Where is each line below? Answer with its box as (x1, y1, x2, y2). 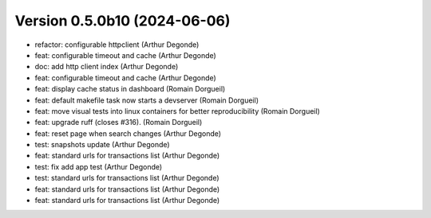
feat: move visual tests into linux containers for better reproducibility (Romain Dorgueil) (34, 106, 321, 115)
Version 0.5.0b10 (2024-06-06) (14, 12, 231, 29)
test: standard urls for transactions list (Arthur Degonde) (34, 173, 219, 183)
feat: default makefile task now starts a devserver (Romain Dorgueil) (34, 95, 259, 105)
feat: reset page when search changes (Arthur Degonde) (34, 128, 222, 138)
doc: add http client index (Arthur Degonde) (34, 62, 179, 72)
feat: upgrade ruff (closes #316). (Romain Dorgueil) (34, 118, 203, 127)
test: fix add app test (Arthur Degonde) (34, 162, 163, 171)
